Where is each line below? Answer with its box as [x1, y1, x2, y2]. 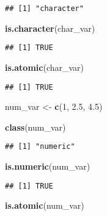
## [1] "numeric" [5, 142, 75, 151]
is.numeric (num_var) [5, 160, 90, 172]
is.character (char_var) [5, 21, 95, 34]
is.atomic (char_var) [5, 60, 84, 73]
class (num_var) [5, 120, 66, 133]
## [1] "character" [5, 4, 84, 13]
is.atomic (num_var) [5, 199, 84, 212]
